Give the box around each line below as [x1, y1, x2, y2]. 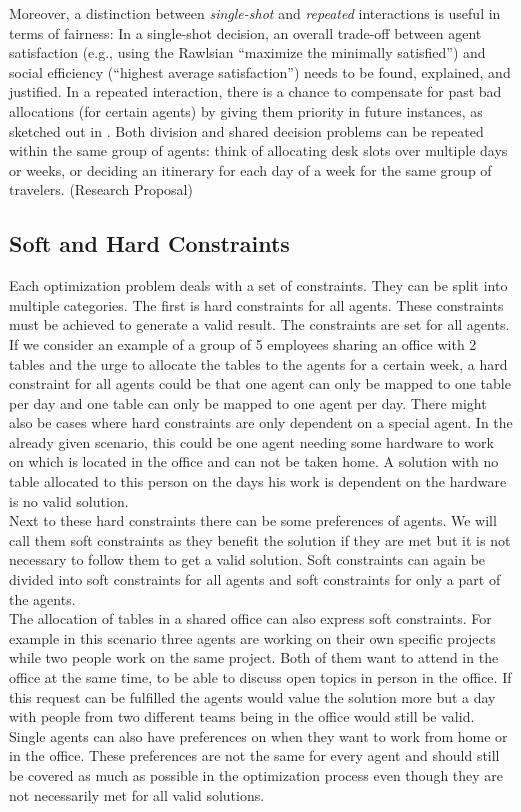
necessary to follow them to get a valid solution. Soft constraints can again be [9, 549, 486, 570]
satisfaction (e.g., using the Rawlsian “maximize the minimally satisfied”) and [9, 42, 486, 63]
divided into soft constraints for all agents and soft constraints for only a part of [9, 569, 501, 590]
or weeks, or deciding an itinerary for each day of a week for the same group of [9, 159, 492, 180]
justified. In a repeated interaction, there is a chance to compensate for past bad [9, 81, 502, 102]
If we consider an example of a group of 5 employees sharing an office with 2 [9, 333, 477, 354]
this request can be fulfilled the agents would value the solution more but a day [9, 686, 496, 707]
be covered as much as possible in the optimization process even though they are [9, 764, 504, 785]
